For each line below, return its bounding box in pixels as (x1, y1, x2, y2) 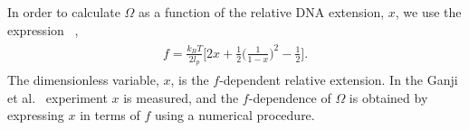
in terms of (80, 106, 140, 125)
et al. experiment (7, 88, 108, 107)
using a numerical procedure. (154, 106, 315, 125)
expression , (7, 20, 79, 39)
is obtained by (349, 88, 428, 107)
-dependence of (248, 88, 331, 107)
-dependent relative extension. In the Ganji (219, 70, 458, 88)
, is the (170, 70, 209, 88)
